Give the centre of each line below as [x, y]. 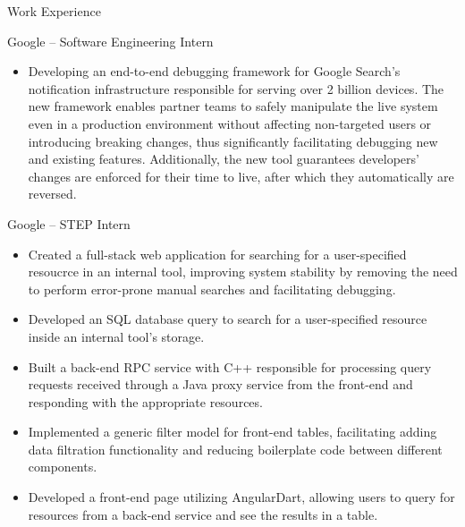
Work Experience [54, 11]
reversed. [52, 194]
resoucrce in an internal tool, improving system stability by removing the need [243, 272]
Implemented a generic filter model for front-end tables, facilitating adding [232, 432]
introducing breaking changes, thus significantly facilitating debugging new [233, 141]
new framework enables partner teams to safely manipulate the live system [233, 106]
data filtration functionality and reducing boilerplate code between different [235, 449]
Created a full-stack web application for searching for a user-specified [217, 254]
